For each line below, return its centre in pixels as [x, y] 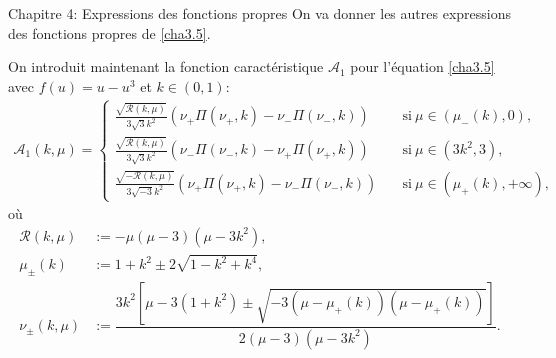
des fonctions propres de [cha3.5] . [109, 32]
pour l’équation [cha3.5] [422, 66]
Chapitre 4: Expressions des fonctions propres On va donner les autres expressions [259, 13]
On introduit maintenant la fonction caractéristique [166, 66]
